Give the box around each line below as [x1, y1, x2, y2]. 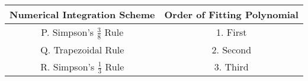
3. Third [214, 59, 249, 73]
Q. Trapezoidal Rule [40, 42, 124, 56]
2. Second [211, 42, 252, 56]
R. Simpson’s [40, 59, 95, 73]
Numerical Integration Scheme [9, 8, 155, 21]
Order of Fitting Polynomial [164, 8, 299, 21]
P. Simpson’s [41, 25, 94, 39]
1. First [216, 25, 247, 39]
